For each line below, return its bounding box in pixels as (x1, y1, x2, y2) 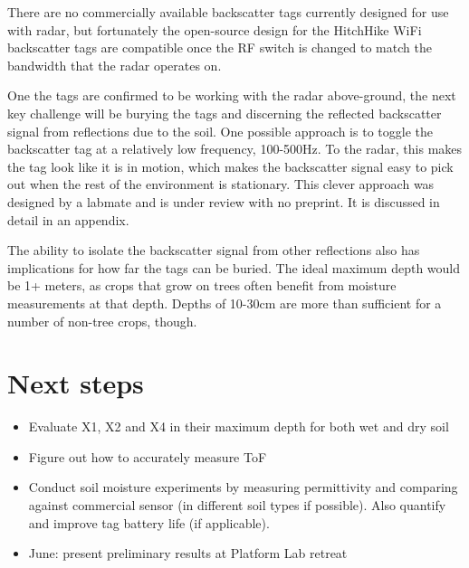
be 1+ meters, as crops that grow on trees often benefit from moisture (7, 276, 397, 295)
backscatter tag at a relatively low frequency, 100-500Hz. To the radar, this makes (7, 139, 463, 158)
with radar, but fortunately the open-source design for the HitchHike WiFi (7, 20, 422, 39)
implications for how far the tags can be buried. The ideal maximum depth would (7, 258, 461, 277)
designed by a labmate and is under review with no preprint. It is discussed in (7, 192, 440, 211)
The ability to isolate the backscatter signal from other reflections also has (7, 241, 420, 260)
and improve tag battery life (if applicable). (28, 513, 270, 532)
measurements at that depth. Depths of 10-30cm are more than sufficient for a (7, 293, 442, 312)
